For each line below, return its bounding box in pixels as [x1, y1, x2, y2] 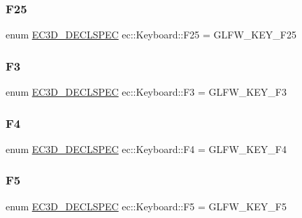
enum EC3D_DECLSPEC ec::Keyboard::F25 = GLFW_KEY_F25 [6, 27, 296, 42]
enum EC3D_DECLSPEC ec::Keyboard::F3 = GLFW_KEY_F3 [6, 85, 287, 99]
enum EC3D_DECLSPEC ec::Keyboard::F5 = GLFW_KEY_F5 [6, 198, 287, 213]
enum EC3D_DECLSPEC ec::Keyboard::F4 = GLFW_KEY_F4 [6, 141, 287, 156]
